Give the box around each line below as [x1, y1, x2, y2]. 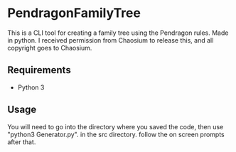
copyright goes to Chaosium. [7, 43, 92, 52]
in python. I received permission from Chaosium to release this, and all [7, 36, 214, 44]
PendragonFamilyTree [7, 5, 141, 21]
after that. [7, 137, 36, 146]
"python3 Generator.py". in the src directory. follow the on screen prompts [7, 130, 225, 139]
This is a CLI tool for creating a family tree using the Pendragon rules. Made [7, 28, 229, 37]
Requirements [7, 64, 71, 76]
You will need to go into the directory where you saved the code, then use [7, 122, 224, 131]
